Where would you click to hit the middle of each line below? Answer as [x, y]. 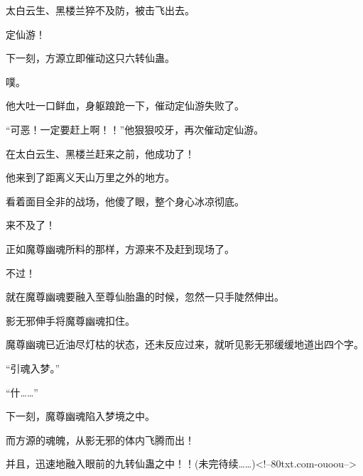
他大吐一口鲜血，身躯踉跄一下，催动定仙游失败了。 [125, 106]
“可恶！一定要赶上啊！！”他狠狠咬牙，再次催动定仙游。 [135, 129]
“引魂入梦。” [33, 368]
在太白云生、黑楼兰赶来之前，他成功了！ [100, 153]
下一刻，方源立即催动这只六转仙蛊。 [90, 58]
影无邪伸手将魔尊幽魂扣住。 [70, 320]
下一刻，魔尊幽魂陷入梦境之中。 [80, 416]
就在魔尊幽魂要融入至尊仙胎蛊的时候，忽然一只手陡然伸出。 [145, 297]
